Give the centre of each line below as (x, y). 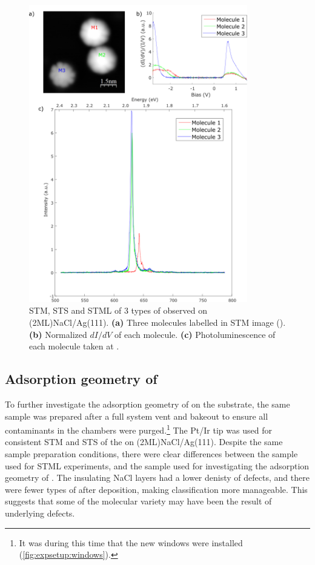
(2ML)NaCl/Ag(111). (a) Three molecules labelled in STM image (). (157, 322)
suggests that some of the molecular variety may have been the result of (138, 501)
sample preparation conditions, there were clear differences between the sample (151, 453)
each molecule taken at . (74, 346)
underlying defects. (40, 513)
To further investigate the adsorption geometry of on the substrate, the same (148, 404)
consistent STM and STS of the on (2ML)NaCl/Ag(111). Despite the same (144, 442)
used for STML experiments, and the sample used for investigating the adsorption (157, 465)
